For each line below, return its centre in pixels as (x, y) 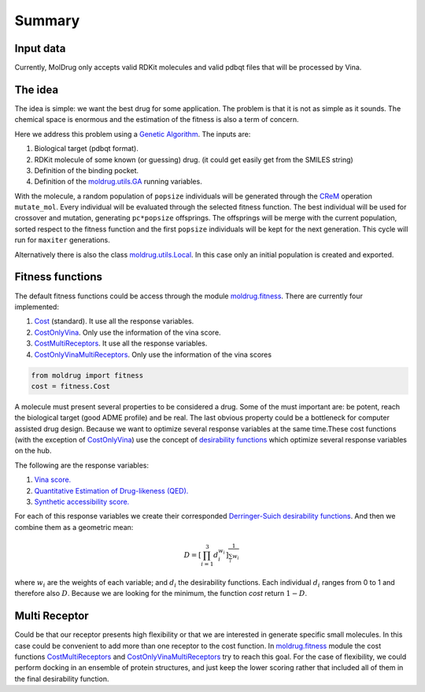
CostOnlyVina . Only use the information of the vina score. (128, 332)
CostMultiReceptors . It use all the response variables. (121, 343)
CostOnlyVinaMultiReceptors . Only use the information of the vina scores (153, 354)
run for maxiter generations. (62, 240)
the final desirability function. (62, 679)
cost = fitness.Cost (70, 386)
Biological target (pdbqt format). (87, 149)
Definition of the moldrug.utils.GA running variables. (118, 182)
